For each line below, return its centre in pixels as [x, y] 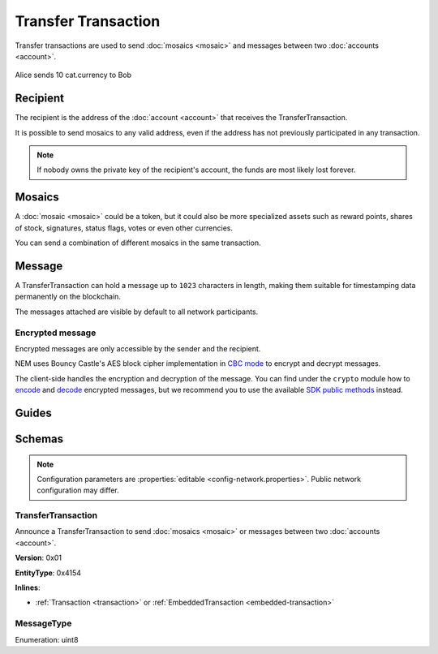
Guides [34, 413]
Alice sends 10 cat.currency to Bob [73, 75]
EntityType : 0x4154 [48, 573]
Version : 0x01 [39, 558]
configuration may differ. [78, 490]
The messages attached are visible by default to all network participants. [137, 312]
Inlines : [28, 587]
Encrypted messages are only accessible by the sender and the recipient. [138, 348]
